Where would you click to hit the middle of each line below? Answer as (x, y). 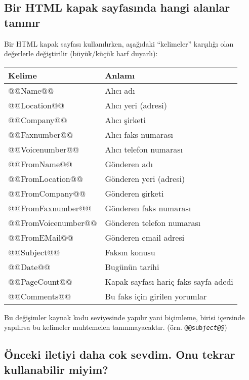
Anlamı (120, 75)
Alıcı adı (120, 90)
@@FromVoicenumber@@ (53, 222)
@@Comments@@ (40, 296)
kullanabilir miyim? (56, 369)
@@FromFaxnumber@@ (50, 208)
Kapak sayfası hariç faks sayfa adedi (169, 281)
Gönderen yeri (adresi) (145, 178)
